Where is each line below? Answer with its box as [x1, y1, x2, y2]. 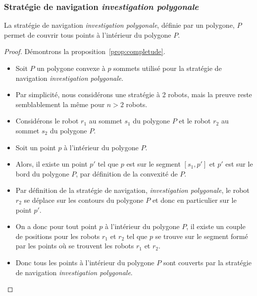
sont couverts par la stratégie [163, 257, 252, 267]
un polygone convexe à [37, 63, 105, 73]
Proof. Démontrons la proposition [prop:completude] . [4, 46, 165, 57]
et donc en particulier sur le [152, 194, 237, 205]
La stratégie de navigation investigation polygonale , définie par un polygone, [4, 20, 235, 30]
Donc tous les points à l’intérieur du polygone [15, 257, 154, 267]
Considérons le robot [15, 116, 79, 126]
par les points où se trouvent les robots [15, 240, 134, 251]
